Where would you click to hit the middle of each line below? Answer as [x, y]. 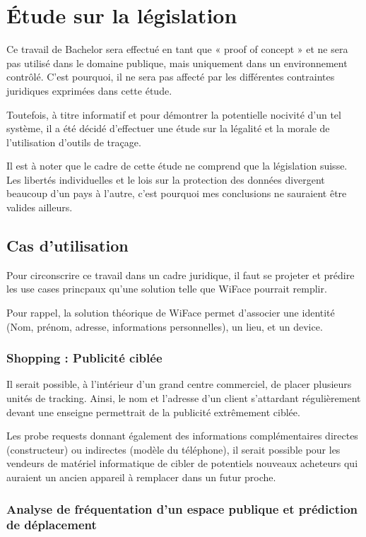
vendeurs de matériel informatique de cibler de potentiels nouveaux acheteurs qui [182, 463]
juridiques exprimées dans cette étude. [89, 90]
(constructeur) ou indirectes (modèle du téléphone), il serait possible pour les [173, 449]
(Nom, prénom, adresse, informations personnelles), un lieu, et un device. [165, 326]
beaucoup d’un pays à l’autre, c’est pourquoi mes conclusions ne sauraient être [177, 193]
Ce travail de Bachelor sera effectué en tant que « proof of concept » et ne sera [177, 49]
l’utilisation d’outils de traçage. [74, 142]
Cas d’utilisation [67, 246]
